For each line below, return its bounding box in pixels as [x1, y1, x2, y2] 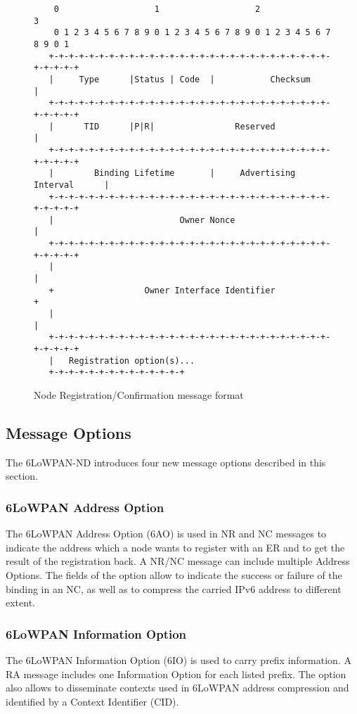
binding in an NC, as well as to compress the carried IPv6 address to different [6, 581, 342, 596]
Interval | [34, 179, 110, 190]
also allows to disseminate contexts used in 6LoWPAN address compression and [6, 680, 349, 695]
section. [6, 468, 38, 483]
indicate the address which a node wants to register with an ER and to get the [6, 540, 345, 554]
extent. [6, 595, 35, 610]
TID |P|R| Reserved [84, 121, 275, 132]
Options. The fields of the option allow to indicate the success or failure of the [6, 567, 342, 582]
